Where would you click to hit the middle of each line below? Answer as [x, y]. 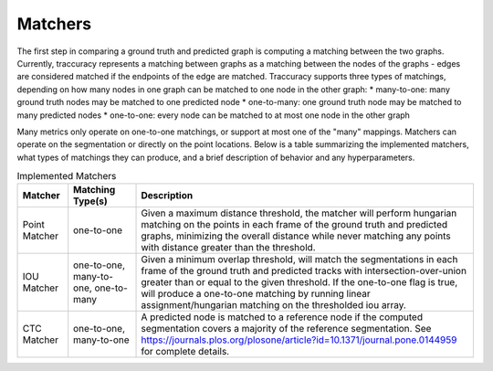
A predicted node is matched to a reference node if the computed [282, 317]
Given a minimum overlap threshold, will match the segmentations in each [299, 260]
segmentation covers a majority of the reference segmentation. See [286, 329]
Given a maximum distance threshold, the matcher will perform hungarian [299, 213]
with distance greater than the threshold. [228, 248]
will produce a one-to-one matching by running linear [256, 294]
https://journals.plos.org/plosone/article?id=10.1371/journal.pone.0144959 [299, 340]
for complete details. [185, 352]
